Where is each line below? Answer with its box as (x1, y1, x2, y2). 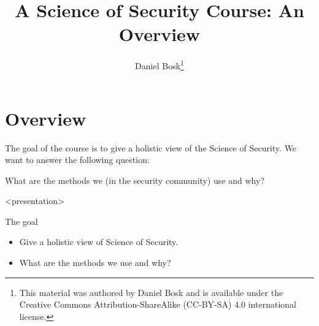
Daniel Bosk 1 (135, 58, 184, 72)
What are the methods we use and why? (19, 256, 171, 269)
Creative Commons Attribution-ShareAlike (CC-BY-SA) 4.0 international (19, 298, 296, 311)
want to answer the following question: (5, 153, 150, 166)
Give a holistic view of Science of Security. (19, 235, 179, 248)
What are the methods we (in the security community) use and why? (5, 173, 264, 186)
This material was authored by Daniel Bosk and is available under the (19, 286, 283, 298)
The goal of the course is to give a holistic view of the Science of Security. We (5, 141, 297, 154)
